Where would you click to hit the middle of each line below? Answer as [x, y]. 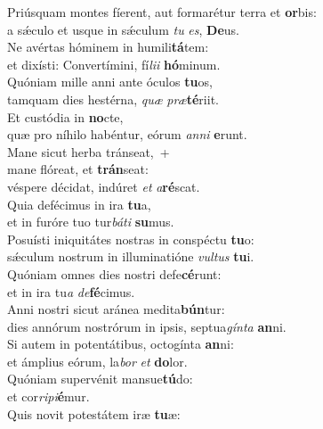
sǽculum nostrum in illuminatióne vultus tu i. [131, 256]
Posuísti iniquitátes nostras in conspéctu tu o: [131, 239]
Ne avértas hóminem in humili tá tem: [108, 47]
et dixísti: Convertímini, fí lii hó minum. [114, 64]
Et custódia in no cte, [65, 116]
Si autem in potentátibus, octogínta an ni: [121, 344]
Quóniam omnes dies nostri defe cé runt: [114, 273]
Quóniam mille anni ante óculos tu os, [110, 82]
